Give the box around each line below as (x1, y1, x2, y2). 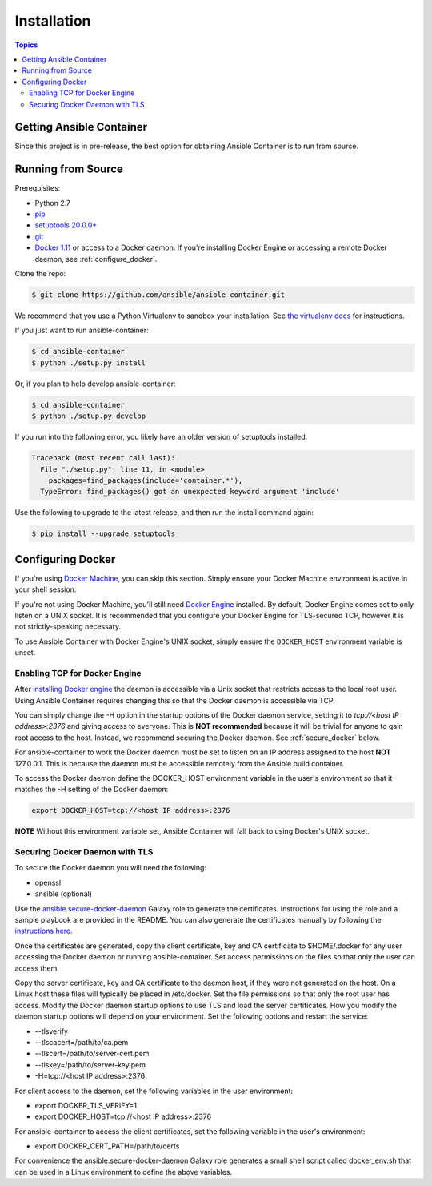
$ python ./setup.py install (31, 358, 146, 368)
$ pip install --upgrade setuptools (31, 529, 176, 538)
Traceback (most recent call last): (31, 453, 176, 463)
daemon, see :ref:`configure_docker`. (34, 254, 158, 263)
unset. (14, 648, 36, 657)
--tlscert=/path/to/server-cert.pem (34, 1049, 150, 1059)
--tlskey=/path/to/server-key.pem (34, 1059, 146, 1069)
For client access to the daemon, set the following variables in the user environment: (14, 1086, 294, 1096)
